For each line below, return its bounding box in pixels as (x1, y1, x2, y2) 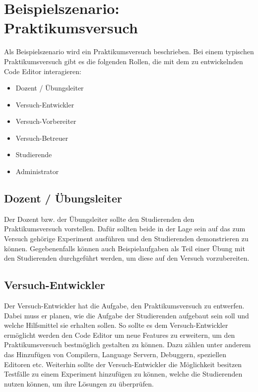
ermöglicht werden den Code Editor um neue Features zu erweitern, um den (4, 329, 235, 340)
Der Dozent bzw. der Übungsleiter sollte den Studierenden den (4, 213, 194, 224)
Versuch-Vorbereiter (15, 116, 76, 126)
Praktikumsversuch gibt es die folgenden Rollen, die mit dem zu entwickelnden (4, 56, 243, 66)
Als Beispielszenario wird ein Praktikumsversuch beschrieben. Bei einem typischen (4, 46, 254, 57)
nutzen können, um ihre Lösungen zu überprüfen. (4, 378, 154, 389)
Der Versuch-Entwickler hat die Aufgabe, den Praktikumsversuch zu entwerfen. (4, 300, 245, 311)
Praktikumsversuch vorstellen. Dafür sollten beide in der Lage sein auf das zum (4, 223, 246, 234)
